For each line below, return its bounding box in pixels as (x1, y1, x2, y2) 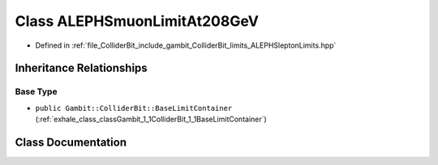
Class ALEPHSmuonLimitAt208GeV (15, 12, 260, 30)
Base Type (15, 86, 58, 97)
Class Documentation (15, 135, 127, 149)
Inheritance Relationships (15, 61, 148, 75)
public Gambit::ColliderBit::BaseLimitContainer (35, 104, 233, 112)
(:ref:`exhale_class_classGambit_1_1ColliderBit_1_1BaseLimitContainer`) (35, 114, 267, 125)
